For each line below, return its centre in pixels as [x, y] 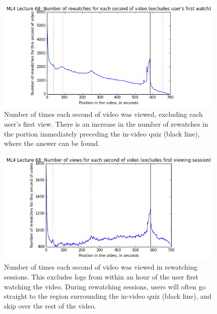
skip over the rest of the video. [50, 305]
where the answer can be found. [52, 143]
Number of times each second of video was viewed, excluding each [104, 114]
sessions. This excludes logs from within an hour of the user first [101, 277]
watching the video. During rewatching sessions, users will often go [105, 286]
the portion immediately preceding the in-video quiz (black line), [102, 133]
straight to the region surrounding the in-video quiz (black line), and [108, 296]
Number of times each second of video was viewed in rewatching [101, 267]
